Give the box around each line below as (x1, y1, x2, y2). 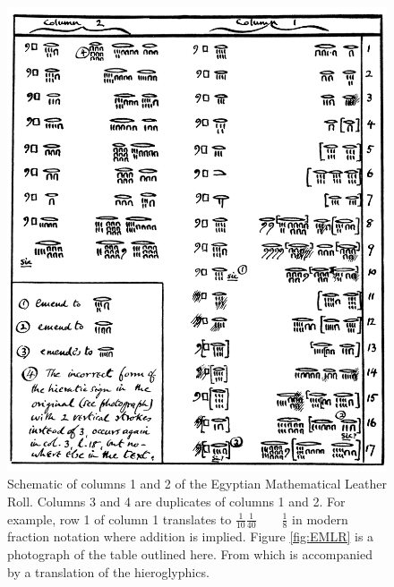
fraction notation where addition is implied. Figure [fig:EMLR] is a (7, 527, 374, 546)
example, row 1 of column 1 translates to (7, 509, 232, 528)
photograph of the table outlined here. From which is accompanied (7, 544, 373, 563)
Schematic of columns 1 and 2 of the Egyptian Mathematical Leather (7, 474, 388, 493)
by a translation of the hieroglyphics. (7, 562, 210, 581)
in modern (292, 509, 348, 528)
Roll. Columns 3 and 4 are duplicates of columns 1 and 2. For (7, 491, 346, 510)
